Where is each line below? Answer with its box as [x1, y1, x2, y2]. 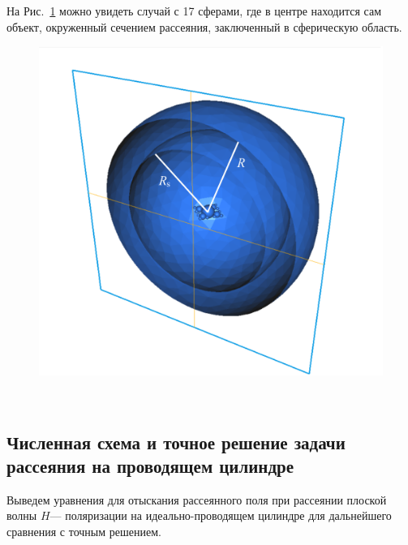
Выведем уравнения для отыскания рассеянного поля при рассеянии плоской [6, 491, 387, 508]
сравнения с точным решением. [6, 522, 161, 539]
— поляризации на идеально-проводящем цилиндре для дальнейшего [49, 507, 392, 524]
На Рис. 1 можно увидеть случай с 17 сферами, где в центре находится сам [6, 2, 382, 19]
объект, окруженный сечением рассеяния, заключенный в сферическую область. [6, 18, 402, 35]
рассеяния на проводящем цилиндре [6, 453, 294, 478]
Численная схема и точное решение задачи [6, 429, 346, 454]
